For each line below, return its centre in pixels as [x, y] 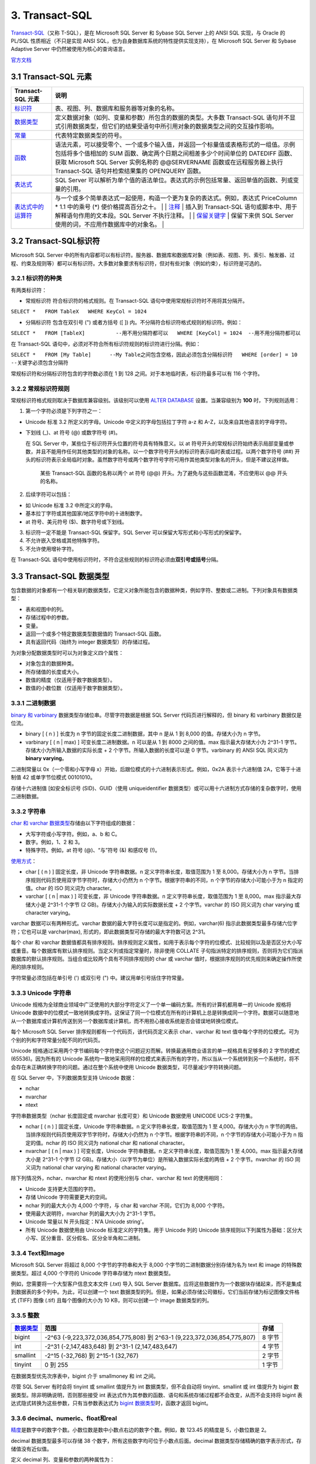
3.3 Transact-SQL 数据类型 [60, 576]
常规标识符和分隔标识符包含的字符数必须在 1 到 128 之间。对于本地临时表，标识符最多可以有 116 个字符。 [137, 373]
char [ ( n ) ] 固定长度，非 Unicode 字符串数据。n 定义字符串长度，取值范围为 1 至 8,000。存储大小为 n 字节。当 [160, 872]
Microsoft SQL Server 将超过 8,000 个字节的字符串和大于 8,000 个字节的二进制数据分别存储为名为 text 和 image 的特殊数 [157, 1265]
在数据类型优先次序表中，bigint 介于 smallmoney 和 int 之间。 [85, 1376]
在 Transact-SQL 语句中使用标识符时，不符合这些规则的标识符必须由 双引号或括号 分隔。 [116, 560]
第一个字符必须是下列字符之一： [64, 411]
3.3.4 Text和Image [38, 1253]
